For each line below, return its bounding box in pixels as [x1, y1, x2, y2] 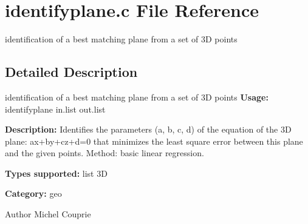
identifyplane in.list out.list [5, 102, 106, 115]
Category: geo [5, 187, 62, 200]
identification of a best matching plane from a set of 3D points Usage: [5, 90, 269, 103]
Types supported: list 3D [5, 166, 108, 179]
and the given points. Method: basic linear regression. [5, 147, 204, 159]
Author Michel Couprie [5, 208, 91, 220]
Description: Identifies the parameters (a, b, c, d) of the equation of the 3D [5, 123, 292, 136]
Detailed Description [5, 62, 138, 81]
